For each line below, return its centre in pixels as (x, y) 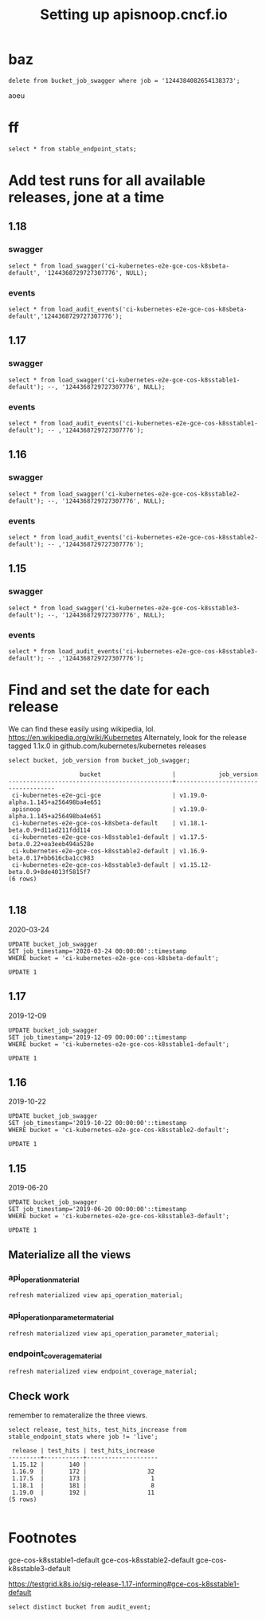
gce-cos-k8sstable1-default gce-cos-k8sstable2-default (101, 1560)
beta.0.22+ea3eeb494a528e (51, 844)
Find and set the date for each (109, 690)
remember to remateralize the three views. (78, 1415)
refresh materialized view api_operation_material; (96, 1296)
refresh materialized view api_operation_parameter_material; (113, 1333)
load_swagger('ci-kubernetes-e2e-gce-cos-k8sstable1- (149, 380)
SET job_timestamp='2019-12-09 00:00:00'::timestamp (98, 1037)
